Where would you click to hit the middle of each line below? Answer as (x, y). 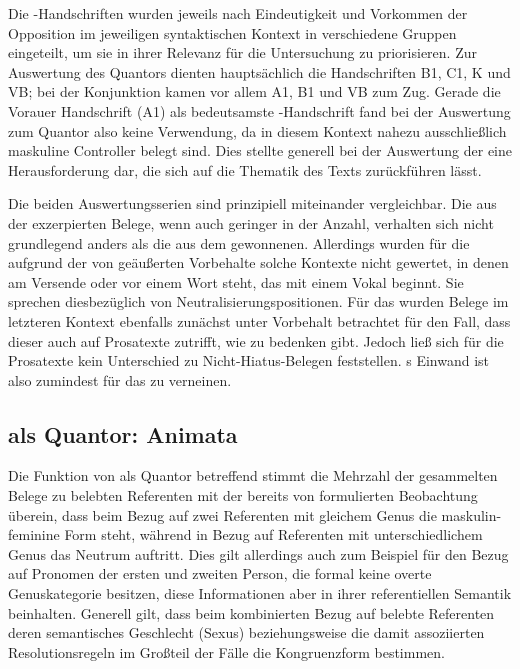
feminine (34, 534)
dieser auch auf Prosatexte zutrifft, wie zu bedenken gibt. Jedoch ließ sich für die (256, 340)
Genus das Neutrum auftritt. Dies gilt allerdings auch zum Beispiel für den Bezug (258, 553)
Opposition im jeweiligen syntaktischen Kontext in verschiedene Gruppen (232, 32)
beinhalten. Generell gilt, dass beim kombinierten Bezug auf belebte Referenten (251, 612)
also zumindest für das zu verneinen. (120, 379)
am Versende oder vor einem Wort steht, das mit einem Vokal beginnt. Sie (236, 281)
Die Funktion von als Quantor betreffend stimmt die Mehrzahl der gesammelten (253, 475)
